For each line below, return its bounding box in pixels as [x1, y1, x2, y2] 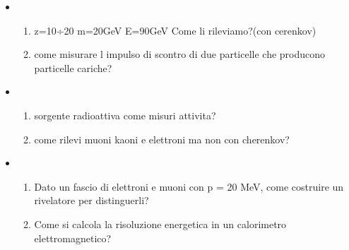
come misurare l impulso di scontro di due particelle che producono [34, 47, 326, 61]
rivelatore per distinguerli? [34, 193, 149, 208]
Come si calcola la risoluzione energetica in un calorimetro [34, 216, 287, 231]
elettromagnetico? [34, 230, 112, 245]
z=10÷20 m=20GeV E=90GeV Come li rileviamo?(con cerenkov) [34, 23, 317, 37]
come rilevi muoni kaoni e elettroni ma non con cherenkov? [34, 131, 290, 146]
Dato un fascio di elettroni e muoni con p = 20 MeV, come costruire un [34, 179, 344, 194]
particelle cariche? [34, 60, 112, 75]
